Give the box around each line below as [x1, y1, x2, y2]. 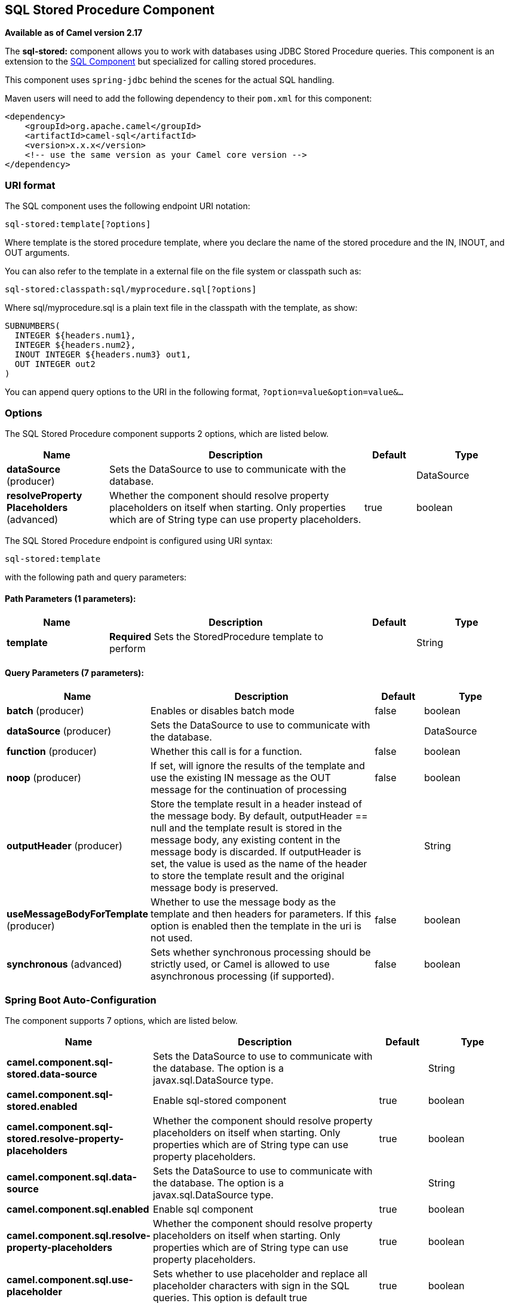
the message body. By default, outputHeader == [150, 810, 368, 822]
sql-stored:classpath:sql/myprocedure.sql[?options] [5, 285, 257, 295]
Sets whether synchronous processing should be [150, 946, 371, 959]
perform [109, 643, 146, 655]
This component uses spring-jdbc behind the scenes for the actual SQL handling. [5, 75, 335, 85]
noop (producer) [7, 772, 81, 784]
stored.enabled [7, 1100, 78, 1113]
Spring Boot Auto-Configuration [5, 993, 157, 1006]
